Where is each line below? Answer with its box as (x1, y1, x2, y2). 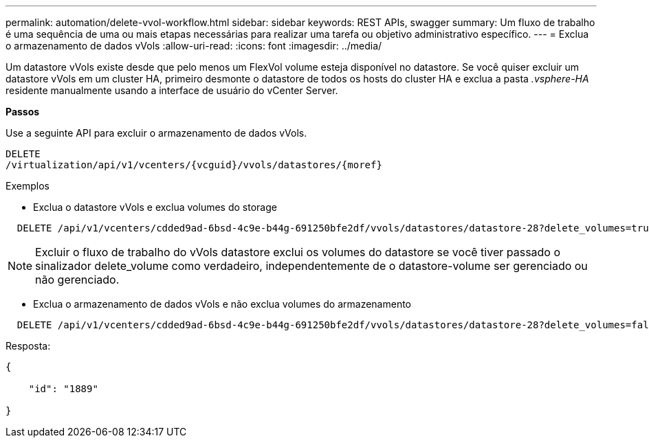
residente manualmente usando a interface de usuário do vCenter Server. (5, 84, 338, 96)
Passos (5, 106, 40, 117)
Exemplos (5, 180, 49, 192)
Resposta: (5, 340, 51, 352)
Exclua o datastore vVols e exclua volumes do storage (33, 201, 277, 213)
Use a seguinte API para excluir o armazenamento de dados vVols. (5, 127, 307, 139)
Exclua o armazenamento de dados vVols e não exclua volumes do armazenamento (33, 298, 411, 310)
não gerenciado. (35, 273, 120, 286)
